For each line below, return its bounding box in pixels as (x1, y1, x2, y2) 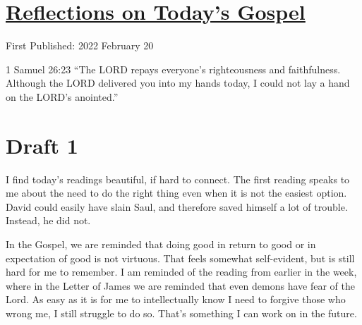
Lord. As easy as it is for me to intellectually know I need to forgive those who (6, 292, 346, 307)
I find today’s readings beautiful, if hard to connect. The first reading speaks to (6, 171, 350, 186)
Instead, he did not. (6, 213, 91, 228)
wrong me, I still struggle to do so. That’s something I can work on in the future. (6, 305, 357, 320)
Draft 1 (6, 130, 78, 159)
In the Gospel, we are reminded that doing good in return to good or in (6, 237, 316, 251)
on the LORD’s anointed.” (6, 89, 119, 104)
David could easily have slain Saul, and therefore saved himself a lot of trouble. (6, 199, 348, 214)
